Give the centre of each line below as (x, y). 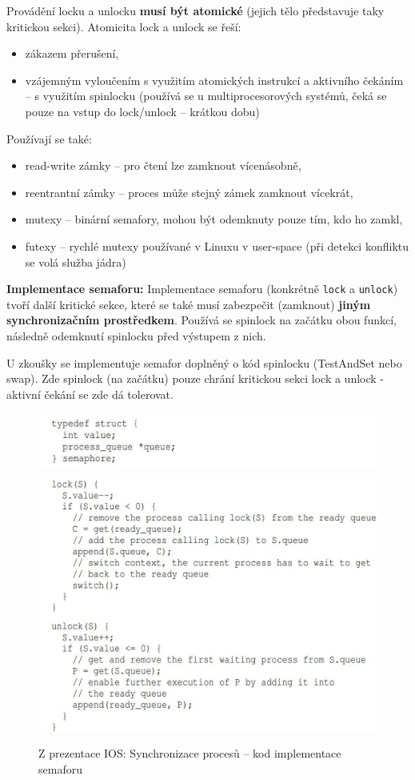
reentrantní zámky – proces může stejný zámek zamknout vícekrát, (189, 192)
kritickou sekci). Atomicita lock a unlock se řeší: (124, 26)
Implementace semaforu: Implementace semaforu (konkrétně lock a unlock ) (202, 289)
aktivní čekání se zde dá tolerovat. (90, 394)
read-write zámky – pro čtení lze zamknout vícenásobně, (163, 165)
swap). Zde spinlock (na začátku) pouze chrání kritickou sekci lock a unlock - (196, 378)
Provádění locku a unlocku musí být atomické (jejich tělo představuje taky (196, 10)
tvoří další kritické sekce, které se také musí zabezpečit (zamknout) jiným (189, 304)
